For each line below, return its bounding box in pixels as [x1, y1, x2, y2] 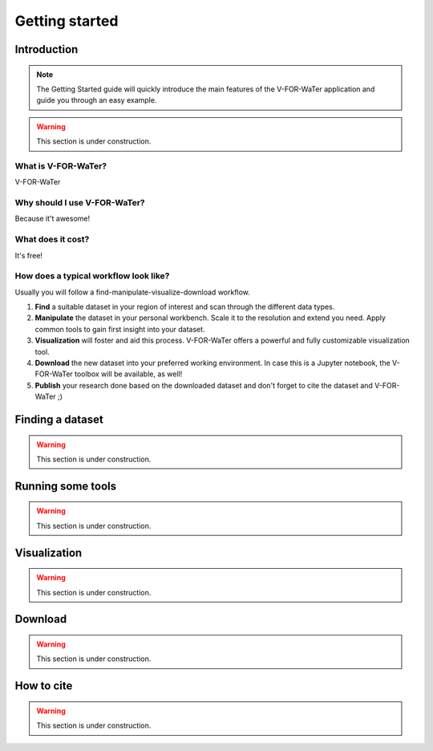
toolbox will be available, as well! [75, 369, 183, 379]
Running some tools [14, 479, 117, 493]
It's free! [14, 250, 43, 260]
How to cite [14, 679, 73, 693]
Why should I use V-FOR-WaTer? [14, 197, 145, 209]
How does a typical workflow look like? [14, 270, 170, 282]
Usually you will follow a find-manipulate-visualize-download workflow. [14, 287, 250, 297]
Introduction [14, 43, 79, 56]
